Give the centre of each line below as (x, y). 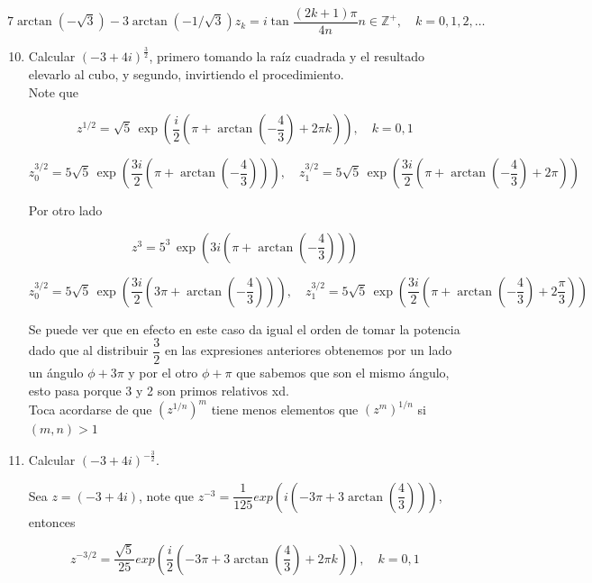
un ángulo (56, 373)
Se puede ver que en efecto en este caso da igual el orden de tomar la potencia (244, 328)
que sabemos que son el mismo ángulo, (343, 373)
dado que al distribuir (88, 350)
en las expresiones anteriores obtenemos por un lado (308, 350)
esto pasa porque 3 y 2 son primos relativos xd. (159, 391)
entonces (52, 521)
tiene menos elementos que (285, 409)
